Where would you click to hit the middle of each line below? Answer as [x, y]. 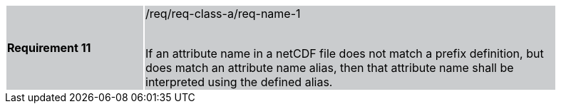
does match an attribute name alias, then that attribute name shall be [330, 68]
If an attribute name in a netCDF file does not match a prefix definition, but [345, 53]
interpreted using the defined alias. [239, 82]
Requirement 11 [49, 48]
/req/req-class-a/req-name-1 [223, 14]
